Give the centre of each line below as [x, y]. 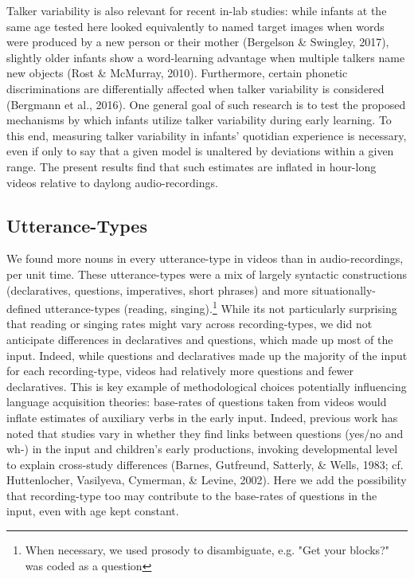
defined [24, 308]
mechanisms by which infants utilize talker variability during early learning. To [199, 120]
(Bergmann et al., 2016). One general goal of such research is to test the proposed [206, 104]
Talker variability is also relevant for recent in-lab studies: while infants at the [197, 10]
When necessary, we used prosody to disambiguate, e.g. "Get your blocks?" [207, 550]
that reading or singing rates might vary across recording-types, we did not [189, 324]
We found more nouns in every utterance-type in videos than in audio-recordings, [205, 258]
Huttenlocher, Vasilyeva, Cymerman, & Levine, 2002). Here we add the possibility [207, 480]
